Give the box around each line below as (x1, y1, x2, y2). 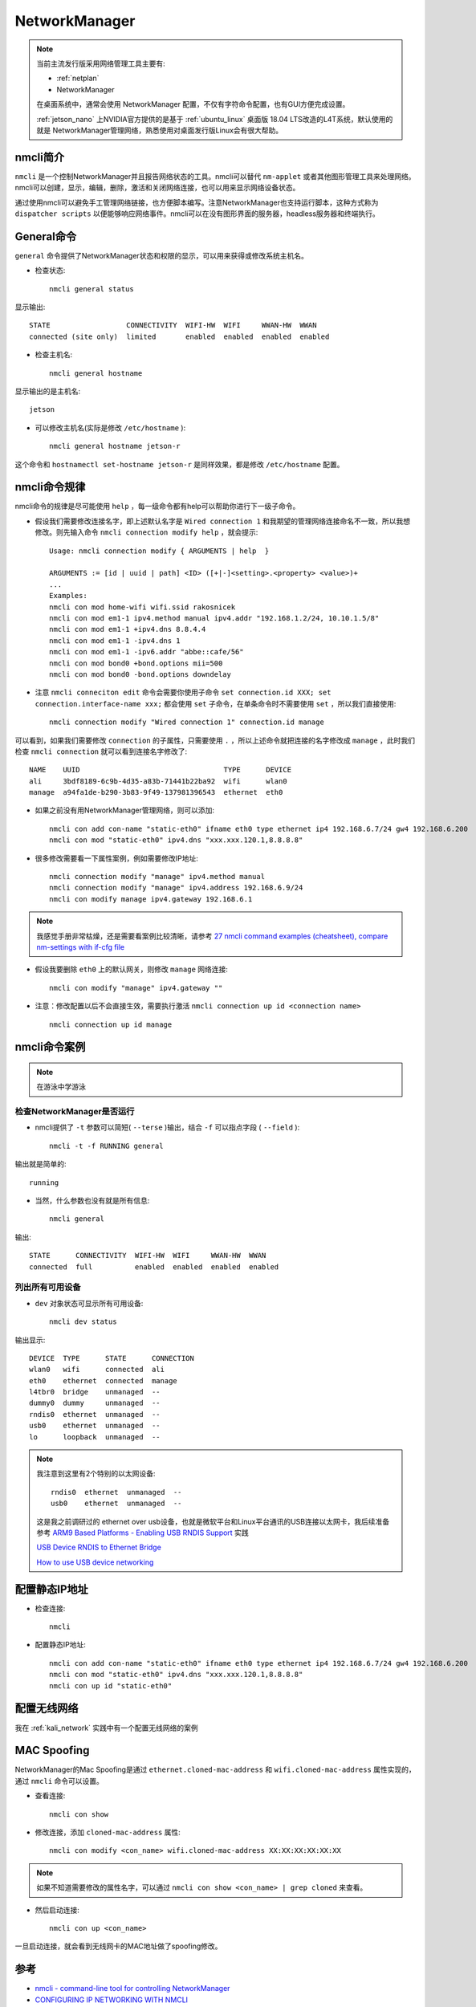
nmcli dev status (49, 1317, 117, 1326)
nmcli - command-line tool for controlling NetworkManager (35, 1984, 230, 1993)
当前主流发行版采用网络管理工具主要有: (36, 59, 166, 68)
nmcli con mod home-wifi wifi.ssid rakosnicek (49, 602, 236, 612)
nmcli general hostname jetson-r (49, 442, 181, 451)
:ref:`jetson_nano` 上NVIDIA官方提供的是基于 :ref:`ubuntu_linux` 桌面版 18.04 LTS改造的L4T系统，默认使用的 (36, 114, 393, 124)
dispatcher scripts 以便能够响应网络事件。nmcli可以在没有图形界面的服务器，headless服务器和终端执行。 (14, 209, 380, 218)
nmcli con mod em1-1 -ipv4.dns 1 (49, 636, 181, 645)
